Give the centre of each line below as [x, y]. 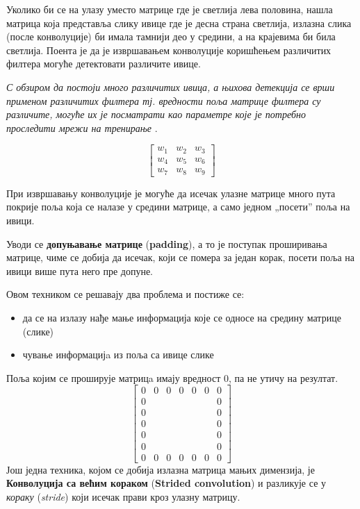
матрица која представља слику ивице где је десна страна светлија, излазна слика [179, 23]
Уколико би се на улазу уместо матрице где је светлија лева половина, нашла [170, 9]
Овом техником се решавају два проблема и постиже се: [125, 294]
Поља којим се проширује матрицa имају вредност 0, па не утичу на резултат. [172, 377]
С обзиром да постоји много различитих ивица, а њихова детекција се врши [171, 86]
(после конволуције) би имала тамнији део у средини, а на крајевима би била [171, 36]
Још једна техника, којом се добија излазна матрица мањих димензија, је [161, 469]
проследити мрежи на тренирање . [82, 127]
